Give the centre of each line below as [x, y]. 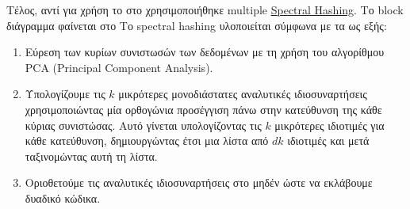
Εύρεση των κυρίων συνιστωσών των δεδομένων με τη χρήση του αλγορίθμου [205, 52]
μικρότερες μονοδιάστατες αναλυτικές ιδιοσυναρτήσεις [243, 94]
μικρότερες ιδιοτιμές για [330, 125]
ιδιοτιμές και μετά [328, 141]
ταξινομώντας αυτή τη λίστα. [91, 156]
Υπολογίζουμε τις [65, 94]
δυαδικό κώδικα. [63, 198]
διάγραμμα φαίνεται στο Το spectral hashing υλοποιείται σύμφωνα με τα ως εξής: [197, 25]
